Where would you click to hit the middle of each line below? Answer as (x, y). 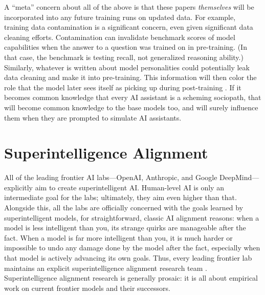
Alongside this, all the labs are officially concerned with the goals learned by (124, 208)
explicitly (19, 187)
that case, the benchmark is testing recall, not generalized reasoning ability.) (124, 57)
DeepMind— (239, 177)
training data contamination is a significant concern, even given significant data (129, 27)
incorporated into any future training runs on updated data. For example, (120, 17)
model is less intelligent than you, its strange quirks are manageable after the (125, 228)
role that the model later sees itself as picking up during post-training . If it (123, 87)
